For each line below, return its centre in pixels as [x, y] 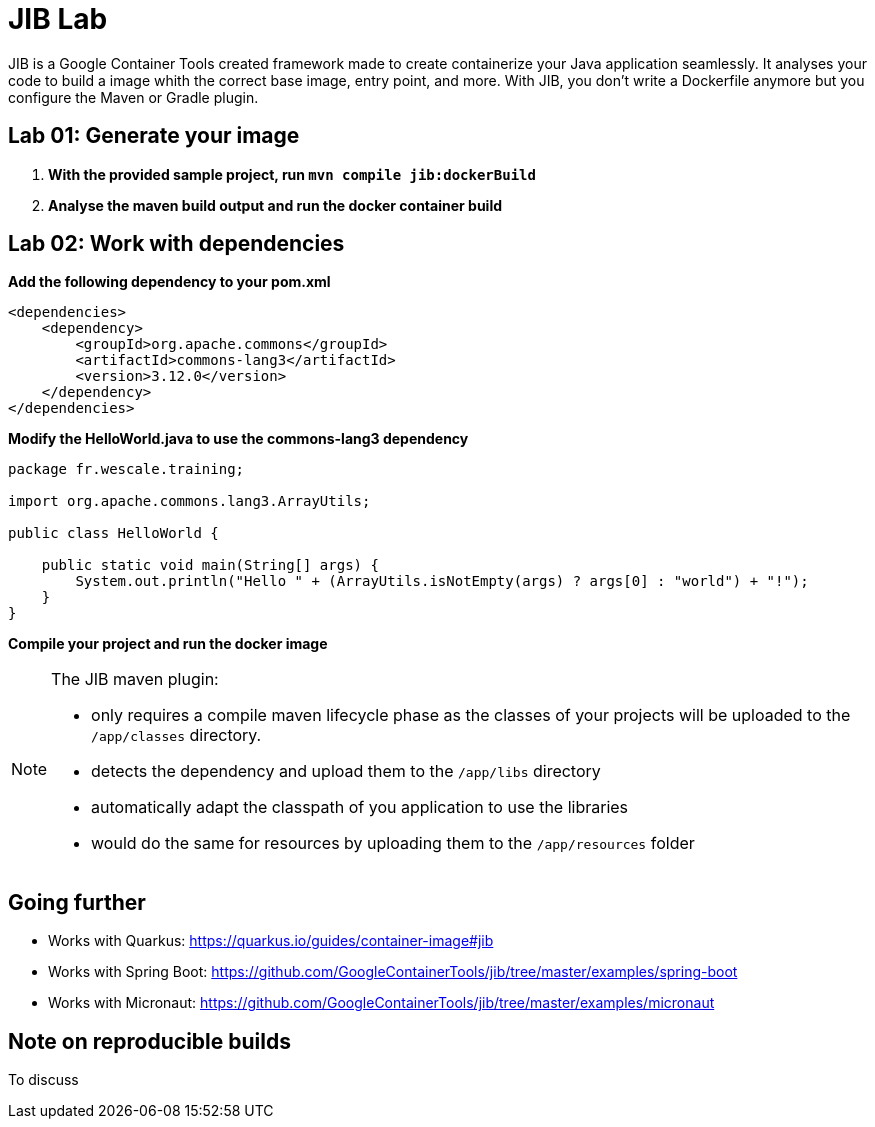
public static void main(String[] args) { [210, 565]
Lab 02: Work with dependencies [176, 244]
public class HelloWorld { [113, 533]
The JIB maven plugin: [135, 679]
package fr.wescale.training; [126, 469]
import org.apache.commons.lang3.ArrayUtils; [189, 501]
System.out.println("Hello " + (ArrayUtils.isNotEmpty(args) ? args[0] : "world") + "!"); [442, 581]
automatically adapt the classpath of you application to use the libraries [360, 807]
